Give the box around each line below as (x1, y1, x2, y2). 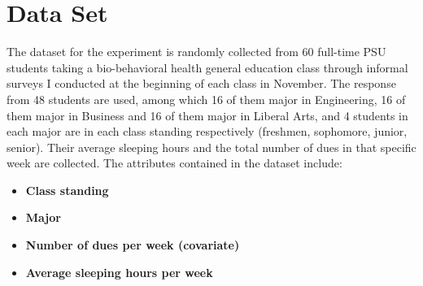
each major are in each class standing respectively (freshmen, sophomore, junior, (7, 123, 408, 140)
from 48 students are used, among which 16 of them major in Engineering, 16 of (7, 90, 406, 107)
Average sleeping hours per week (25, 263, 213, 280)
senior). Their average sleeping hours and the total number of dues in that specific (7, 138, 416, 155)
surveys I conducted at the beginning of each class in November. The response (7, 75, 396, 92)
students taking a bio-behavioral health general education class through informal (7, 58, 408, 76)
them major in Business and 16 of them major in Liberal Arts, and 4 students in (7, 106, 408, 123)
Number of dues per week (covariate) (25, 236, 240, 253)
